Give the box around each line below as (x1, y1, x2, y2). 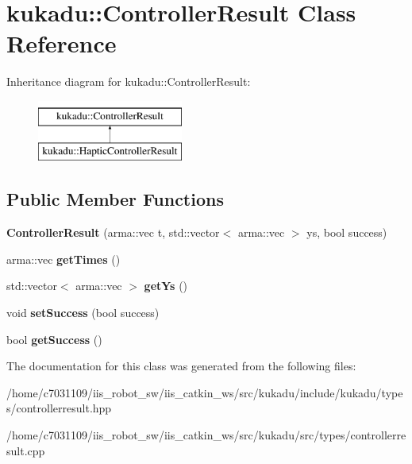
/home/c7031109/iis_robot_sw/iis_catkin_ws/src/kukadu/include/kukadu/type (6, 384, 403, 400)
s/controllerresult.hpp (6, 400, 112, 416)
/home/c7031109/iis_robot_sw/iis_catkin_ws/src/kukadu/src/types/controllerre (6, 427, 406, 443)
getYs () (144, 277, 188, 294)
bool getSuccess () (6, 331, 102, 347)
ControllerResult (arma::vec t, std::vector (6, 224, 220, 241)
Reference (6, 27, 117, 60)
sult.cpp (6, 442, 45, 458)
